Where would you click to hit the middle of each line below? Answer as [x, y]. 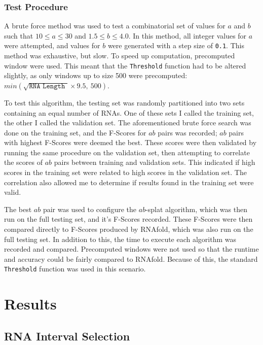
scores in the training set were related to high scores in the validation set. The [125, 172]
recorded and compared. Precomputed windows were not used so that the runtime [131, 249]
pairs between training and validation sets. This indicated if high [155, 162]
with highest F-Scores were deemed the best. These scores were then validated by [130, 142]
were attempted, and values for [52, 45]
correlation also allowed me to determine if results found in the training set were [129, 182]
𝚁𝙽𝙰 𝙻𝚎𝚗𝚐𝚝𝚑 [47, 86]
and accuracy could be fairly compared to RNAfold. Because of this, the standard [131, 258]
